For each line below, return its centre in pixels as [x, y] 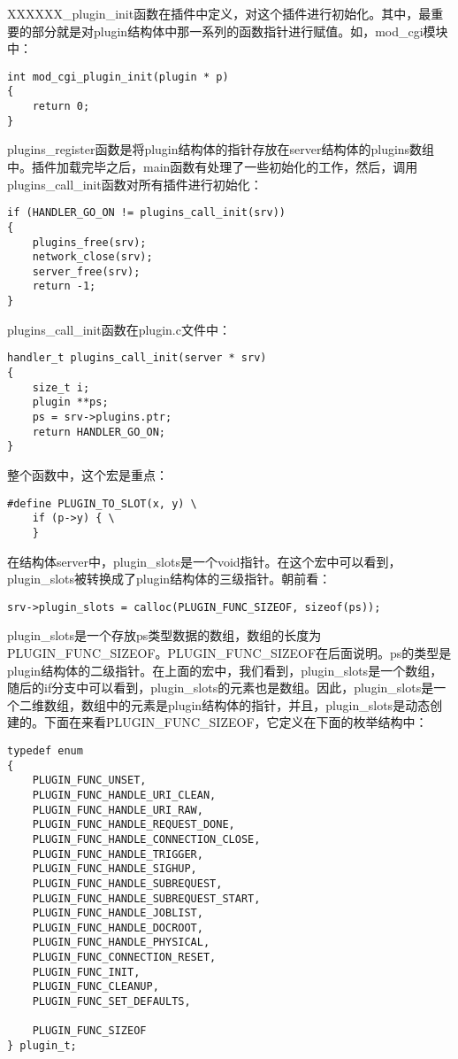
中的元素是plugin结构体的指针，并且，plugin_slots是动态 [268, 704]
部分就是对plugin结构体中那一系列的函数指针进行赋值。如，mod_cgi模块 [240, 31]
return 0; [61, 107]
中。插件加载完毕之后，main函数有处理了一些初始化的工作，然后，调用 [213, 166]
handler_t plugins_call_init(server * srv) [137, 358]
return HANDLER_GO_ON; [99, 432]
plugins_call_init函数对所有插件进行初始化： [135, 184]
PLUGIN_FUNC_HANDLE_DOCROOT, [118, 928]
